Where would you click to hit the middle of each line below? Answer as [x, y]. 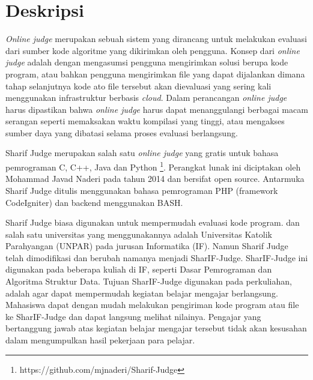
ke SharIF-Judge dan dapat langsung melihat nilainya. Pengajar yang [133, 316]
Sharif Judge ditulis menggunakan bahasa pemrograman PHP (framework [142, 190]
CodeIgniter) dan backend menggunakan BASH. [94, 202]
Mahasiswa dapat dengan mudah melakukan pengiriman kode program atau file [152, 305]
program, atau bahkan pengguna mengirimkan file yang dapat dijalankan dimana [155, 74]
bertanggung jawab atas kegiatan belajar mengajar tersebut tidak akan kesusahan [156, 328]
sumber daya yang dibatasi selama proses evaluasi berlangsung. [122, 132]
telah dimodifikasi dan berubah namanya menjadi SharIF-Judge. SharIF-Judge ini [157, 257]
